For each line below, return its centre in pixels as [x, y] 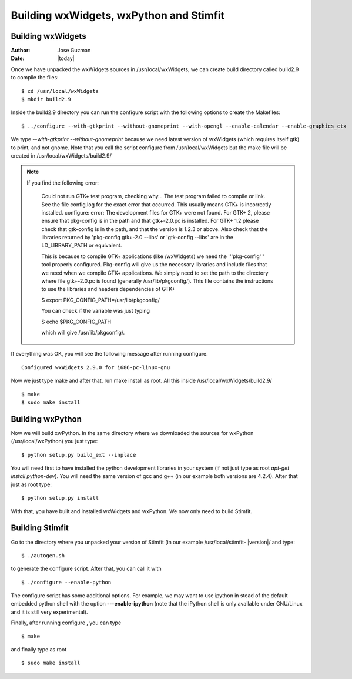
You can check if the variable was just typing [95, 311]
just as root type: [31, 484]
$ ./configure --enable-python [66, 582]
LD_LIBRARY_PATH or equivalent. [82, 245]
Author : [21, 51]
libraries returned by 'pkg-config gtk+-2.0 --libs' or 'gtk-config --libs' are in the [137, 238]
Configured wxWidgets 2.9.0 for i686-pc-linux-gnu [96, 367]
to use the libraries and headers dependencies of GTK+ [108, 289]
